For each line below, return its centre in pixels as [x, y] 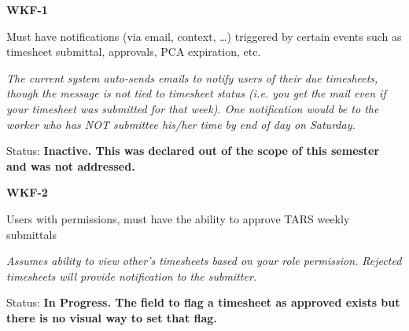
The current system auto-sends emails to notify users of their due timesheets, [192, 77]
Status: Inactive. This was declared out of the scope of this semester [193, 151]
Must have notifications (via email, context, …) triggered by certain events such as [204, 36]
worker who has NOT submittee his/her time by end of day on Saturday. [181, 124]
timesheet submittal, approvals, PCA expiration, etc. [134, 51]
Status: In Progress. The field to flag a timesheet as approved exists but [203, 302]
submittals [31, 234]
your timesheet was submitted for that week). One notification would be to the [193, 108]
